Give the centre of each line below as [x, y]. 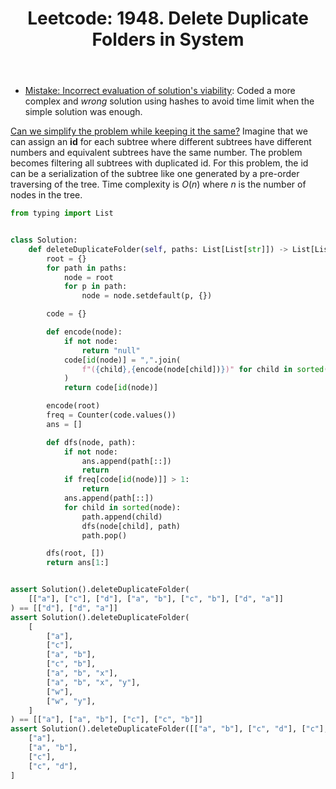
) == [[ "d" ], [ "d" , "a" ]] [64, 608]
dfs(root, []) [75, 553]
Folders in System [168, 39]
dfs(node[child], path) [131, 526]
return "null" [111, 350]
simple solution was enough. [83, 112]
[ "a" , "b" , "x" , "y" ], [93, 682]
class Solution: [44, 240]
